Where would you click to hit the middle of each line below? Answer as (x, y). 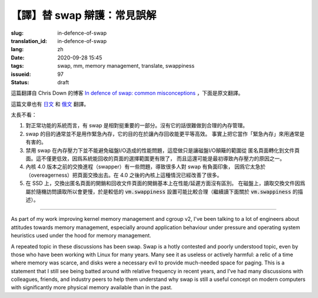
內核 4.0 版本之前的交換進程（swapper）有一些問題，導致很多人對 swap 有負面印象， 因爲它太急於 (146, 167)
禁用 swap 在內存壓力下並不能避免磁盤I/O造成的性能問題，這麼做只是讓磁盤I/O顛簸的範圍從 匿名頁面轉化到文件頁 (163, 150)
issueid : (21, 74)
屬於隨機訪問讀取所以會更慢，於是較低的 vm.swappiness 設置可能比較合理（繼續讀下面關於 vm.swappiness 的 (162, 191)
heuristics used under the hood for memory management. (81, 236)
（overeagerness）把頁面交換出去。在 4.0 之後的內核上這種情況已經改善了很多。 (124, 175)
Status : (20, 82)
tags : (17, 66)
